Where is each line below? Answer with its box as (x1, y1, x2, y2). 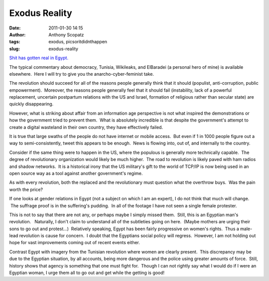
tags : (9, 39, 20, 45)
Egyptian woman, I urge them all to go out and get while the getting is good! (9, 270, 165, 276)
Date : (9, 25, 21, 31)
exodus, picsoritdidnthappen (48, 39, 107, 45)
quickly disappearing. (9, 101, 54, 107)
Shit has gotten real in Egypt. (9, 55, 69, 61)
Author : (9, 31, 26, 37)
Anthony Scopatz (48, 31, 84, 37)
